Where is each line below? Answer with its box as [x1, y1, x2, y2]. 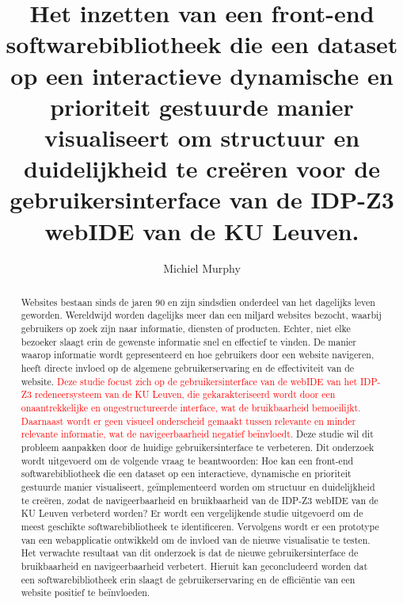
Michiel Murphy [163, 260, 241, 277]
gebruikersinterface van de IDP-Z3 [10, 183, 394, 216]
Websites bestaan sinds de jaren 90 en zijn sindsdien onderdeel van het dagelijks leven [21, 295, 375, 308]
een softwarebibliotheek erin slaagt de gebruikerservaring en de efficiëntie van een [21, 572, 355, 586]
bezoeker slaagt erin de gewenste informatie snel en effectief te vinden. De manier [21, 334, 357, 348]
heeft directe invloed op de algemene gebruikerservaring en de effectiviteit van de [21, 361, 355, 375]
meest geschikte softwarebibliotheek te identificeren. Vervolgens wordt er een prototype [21, 519, 379, 533]
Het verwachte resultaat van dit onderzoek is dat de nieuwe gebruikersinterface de [21, 546, 359, 560]
